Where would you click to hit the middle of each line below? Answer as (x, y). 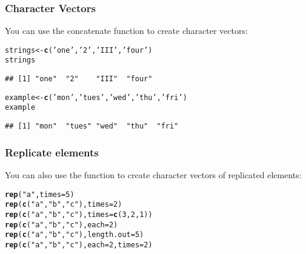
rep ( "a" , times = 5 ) (40, 194)
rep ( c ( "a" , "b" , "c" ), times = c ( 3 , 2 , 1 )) (79, 214)
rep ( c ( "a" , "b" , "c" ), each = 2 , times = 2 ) (79, 245)
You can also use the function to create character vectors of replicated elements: (153, 174)
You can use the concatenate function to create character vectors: (126, 31)
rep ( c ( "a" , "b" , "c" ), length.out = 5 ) (75, 235)
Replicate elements (52, 152)
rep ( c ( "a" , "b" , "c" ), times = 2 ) (64, 205)
